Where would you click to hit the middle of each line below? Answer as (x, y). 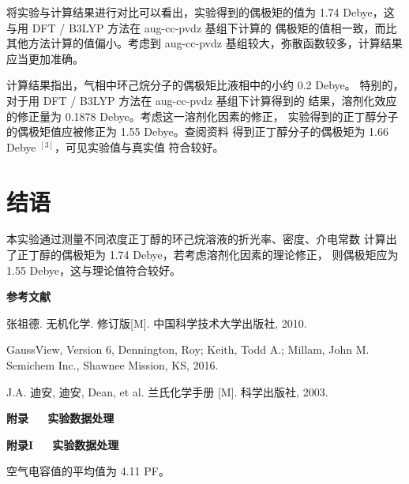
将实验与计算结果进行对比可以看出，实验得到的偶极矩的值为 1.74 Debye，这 (201, 12)
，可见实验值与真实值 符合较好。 (139, 146)
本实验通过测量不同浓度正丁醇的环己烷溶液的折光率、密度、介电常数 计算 (196, 239)
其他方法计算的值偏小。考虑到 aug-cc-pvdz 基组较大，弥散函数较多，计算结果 (204, 43)
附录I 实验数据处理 (63, 444)
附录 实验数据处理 (60, 418)
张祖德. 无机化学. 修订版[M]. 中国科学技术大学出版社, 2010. (157, 323)
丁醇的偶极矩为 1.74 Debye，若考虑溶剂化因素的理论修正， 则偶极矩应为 (213, 255)
